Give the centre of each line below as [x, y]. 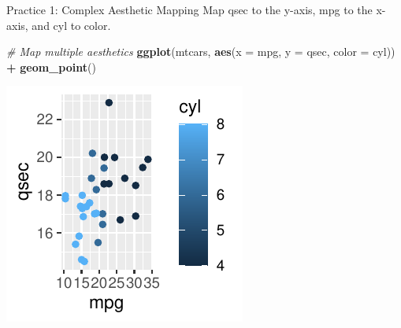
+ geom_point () [51, 66]
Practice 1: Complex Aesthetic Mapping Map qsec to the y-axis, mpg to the [189, 9]
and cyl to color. [71, 25]
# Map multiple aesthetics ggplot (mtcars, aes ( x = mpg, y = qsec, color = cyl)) [201, 52]
